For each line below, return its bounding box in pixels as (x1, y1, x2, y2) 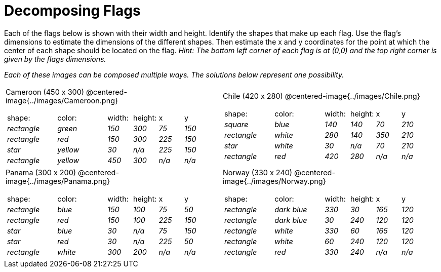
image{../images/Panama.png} (6, 177, 110, 186)
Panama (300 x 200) (6, 168, 76, 177)
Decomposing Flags (4, 2, 141, 19)
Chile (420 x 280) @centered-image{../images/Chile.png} (223, 92, 420, 101)
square (224, 120, 249, 129)
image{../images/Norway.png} (223, 177, 326, 186)
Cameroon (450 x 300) (6, 87, 84, 96)
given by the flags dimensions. (4, 54, 106, 63)
